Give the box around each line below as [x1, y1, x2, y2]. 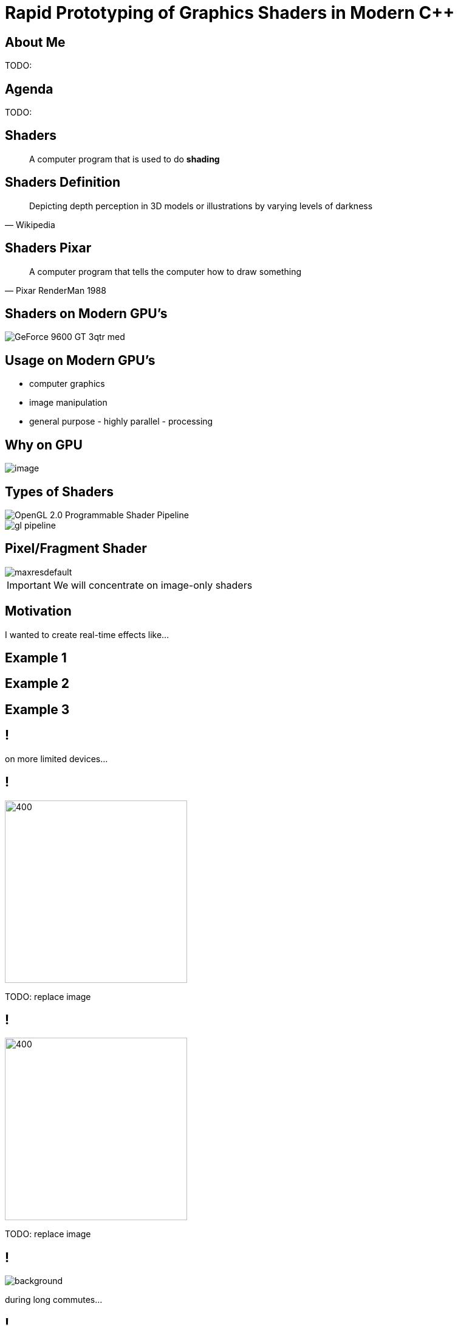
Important [7, 578, 51, 591]
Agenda [5, 81, 53, 97]
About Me [5, 34, 66, 50]
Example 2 [5, 676, 69, 692]
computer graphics [29, 378, 105, 389]
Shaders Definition [5, 175, 121, 190]
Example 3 [5, 701, 70, 717]
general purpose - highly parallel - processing [29, 416, 213, 427]
